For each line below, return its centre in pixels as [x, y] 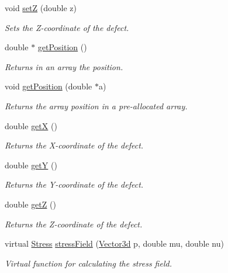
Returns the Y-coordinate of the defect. [74, 184]
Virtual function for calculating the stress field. [88, 263]
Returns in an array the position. [64, 66]
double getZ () [30, 204]
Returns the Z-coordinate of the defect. [74, 224]
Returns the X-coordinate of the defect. [74, 145]
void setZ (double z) [41, 8]
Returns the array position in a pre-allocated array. [96, 106]
